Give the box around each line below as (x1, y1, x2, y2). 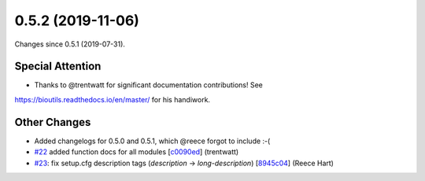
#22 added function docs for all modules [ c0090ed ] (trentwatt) (34, 147, 239, 157)
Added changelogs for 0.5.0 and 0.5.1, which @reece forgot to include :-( (34, 136, 271, 146)
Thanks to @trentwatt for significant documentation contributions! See (34, 80, 263, 90)
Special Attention (14, 60, 102, 73)
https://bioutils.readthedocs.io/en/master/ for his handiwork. (14, 94, 211, 104)
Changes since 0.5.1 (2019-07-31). (14, 39, 126, 49)
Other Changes (14, 115, 91, 129)
